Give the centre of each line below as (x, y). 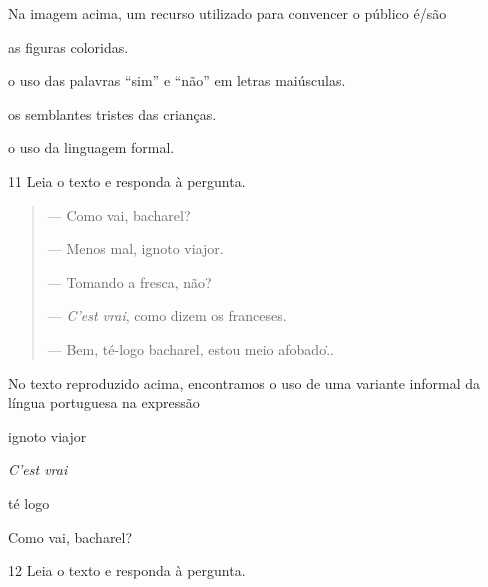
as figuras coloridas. (68, 46)
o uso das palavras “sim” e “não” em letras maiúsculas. (177, 80)
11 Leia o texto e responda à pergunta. (127, 180)
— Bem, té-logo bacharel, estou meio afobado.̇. (190, 348)
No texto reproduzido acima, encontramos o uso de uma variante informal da (244, 382)
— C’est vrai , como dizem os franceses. (167, 315)
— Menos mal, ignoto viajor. (135, 248)
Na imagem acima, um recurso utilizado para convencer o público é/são (227, 13)
